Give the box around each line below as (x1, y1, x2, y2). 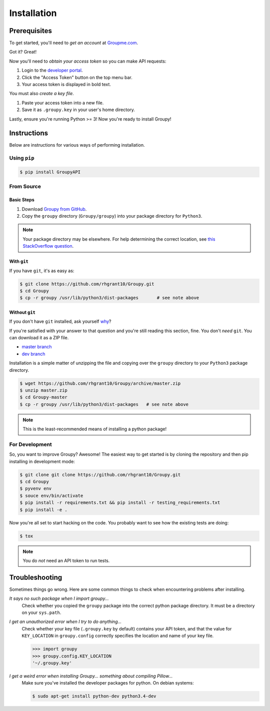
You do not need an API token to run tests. (22, 557, 110, 563)
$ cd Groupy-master (19, 394, 67, 400)
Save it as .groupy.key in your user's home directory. (21, 107, 135, 113)
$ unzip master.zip (19, 388, 67, 393)
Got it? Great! (9, 49, 37, 55)
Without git (9, 309, 36, 315)
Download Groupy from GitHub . (21, 206, 87, 212)
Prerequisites (9, 27, 52, 35)
